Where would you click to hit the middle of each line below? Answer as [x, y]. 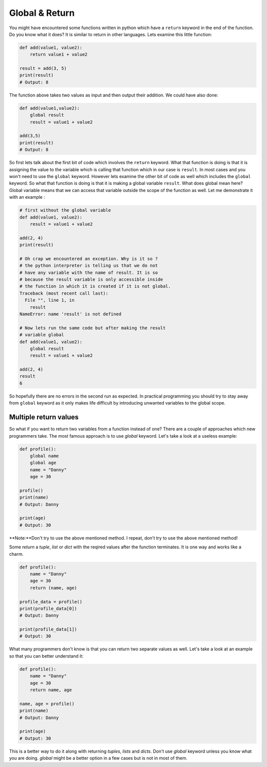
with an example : [27, 197]
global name [44, 456]
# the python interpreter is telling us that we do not [89, 266]
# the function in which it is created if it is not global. [95, 286]
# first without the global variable [65, 210]
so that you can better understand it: [46, 656]
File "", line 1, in [50, 300]
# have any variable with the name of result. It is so [89, 272]
